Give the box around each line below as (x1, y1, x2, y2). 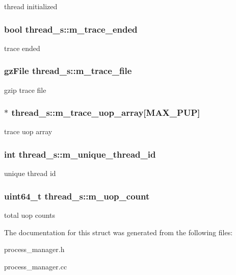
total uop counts (4, 210, 56, 220)
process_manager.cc (4, 261, 67, 271)
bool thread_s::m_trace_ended (4, 22, 138, 35)
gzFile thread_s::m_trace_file (4, 64, 132, 77)
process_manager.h (4, 244, 65, 255)
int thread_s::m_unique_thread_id (4, 147, 156, 160)
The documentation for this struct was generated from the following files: (4, 227, 233, 237)
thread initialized (4, 1, 58, 11)
